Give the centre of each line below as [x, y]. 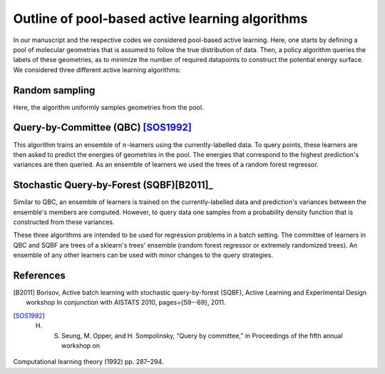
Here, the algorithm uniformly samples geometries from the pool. [108, 107]
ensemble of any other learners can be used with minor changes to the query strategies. [143, 255]
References [39, 275]
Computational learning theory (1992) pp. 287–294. [88, 362]
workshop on [81, 345]
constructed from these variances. [64, 222]
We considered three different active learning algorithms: [97, 70]
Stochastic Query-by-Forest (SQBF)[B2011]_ [113, 185]
